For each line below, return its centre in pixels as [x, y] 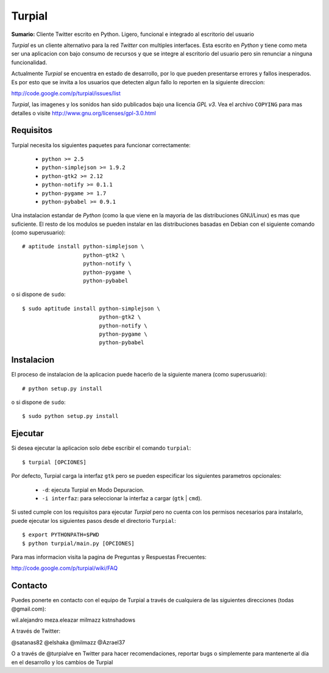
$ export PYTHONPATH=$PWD [61, 535]
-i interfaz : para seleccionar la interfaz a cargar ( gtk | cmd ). [122, 498]
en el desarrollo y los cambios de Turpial [62, 662]
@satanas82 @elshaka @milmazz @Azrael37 [68, 642]
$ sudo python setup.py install [70, 416]
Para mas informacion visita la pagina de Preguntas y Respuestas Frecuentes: [109, 557]
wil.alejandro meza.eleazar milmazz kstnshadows [73, 620]
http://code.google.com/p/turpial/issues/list [66, 93]
